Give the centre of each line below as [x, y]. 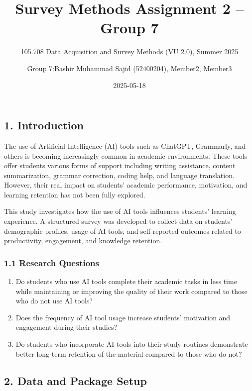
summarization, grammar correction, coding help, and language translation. [119, 175]
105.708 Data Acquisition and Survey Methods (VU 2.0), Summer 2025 [129, 51]
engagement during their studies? [66, 327]
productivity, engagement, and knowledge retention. [83, 241]
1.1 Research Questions [52, 262]
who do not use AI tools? [54, 301]
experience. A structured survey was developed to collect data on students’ [118, 221]
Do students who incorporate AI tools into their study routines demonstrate [132, 344]
